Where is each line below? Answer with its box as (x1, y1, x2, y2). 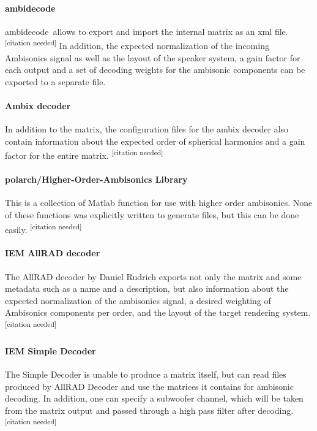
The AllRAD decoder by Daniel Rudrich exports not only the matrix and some (5, 270, 302, 283)
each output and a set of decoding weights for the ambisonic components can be (5, 63, 305, 76)
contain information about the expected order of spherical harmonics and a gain (5, 134, 305, 147)
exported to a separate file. (5, 75, 106, 88)
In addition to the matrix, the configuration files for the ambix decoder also (5, 123, 289, 135)
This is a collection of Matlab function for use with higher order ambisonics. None (5, 196, 313, 209)
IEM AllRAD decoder (5, 246, 100, 259)
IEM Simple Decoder (5, 344, 96, 357)
